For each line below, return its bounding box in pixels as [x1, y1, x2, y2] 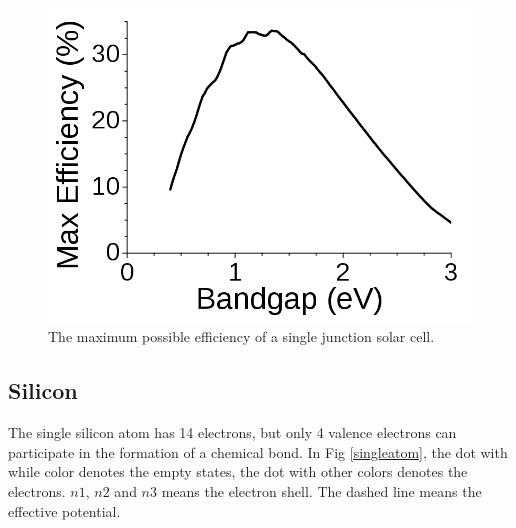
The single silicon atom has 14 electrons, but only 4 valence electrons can [8, 422, 457, 443]
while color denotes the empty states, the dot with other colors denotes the [8, 461, 468, 482]
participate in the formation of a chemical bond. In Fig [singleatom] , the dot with [8, 441, 508, 462]
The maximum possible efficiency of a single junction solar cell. [48, 326, 435, 347]
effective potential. [8, 500, 121, 521]
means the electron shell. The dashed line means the [161, 480, 482, 501]
